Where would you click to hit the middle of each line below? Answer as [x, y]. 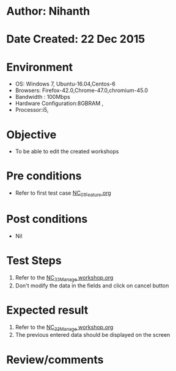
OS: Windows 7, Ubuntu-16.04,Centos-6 [65, 84]
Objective [31, 135]
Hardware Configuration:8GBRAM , [59, 103]
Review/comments [55, 360]
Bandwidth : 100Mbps [42, 97]
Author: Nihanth [48, 11]
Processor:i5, [32, 110]
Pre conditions [44, 176]
